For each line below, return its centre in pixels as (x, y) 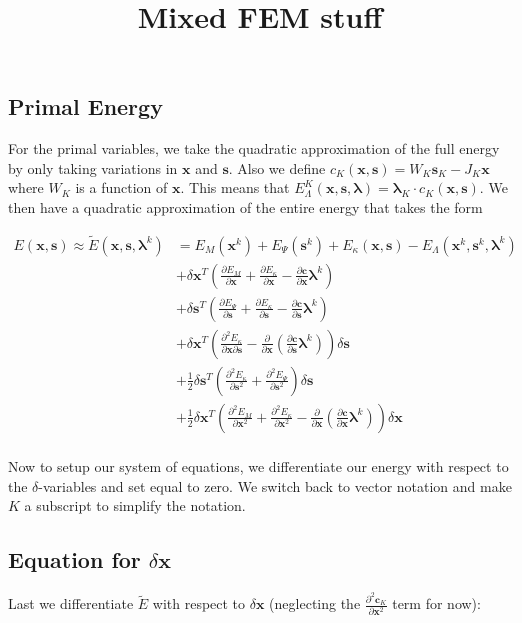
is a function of (121, 187)
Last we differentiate (71, 603)
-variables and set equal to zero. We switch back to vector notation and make (275, 485)
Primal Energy (85, 106)
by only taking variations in (93, 167)
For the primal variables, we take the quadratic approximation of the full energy (254, 148)
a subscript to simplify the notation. (135, 505)
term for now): (436, 603)
